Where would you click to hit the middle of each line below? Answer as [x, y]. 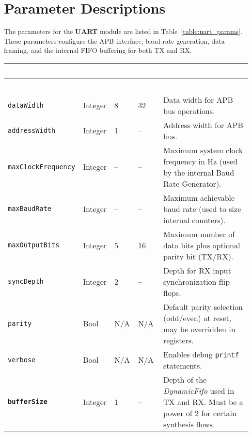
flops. [172, 292]
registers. [179, 340]
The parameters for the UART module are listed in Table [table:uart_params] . [123, 31]
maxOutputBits [34, 245]
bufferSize [28, 402]
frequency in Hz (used [201, 161]
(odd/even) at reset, [197, 318]
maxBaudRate [30, 209]
